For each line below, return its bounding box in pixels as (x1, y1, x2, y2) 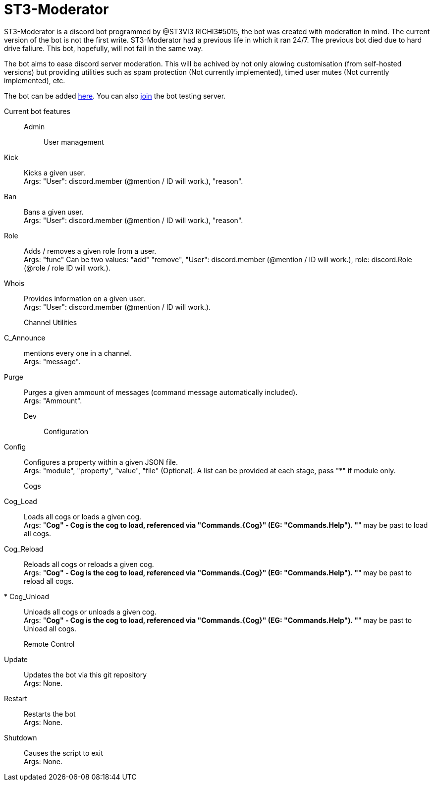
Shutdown (4, 733, 37, 742)
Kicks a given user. (24, 168, 86, 177)
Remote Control (24, 639, 75, 648)
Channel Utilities (24, 318, 77, 327)
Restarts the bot (24, 709, 76, 718)
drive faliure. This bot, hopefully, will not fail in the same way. (4, 44, 203, 53)
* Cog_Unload (4, 592, 50, 601)
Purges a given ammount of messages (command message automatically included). (24, 388, 298, 396)
